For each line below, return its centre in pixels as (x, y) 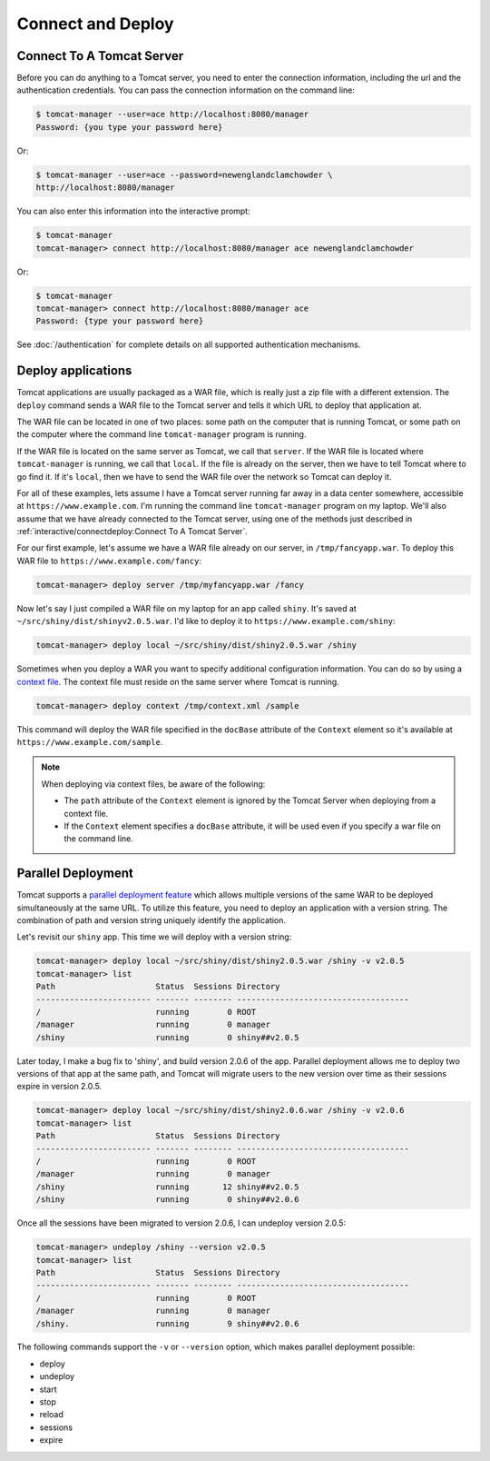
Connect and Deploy (95, 24)
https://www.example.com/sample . (90, 741)
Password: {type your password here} (120, 321)
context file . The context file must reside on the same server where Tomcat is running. (178, 681)
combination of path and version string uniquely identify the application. (151, 920)
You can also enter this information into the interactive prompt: (133, 211)
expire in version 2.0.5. (59, 1087)
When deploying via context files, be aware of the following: (153, 784)
